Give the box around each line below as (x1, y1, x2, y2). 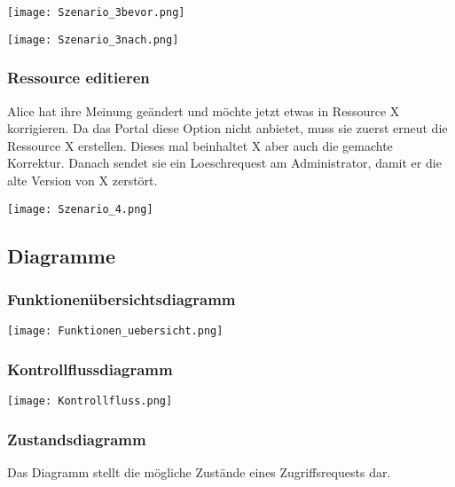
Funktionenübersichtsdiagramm (7, 287, 236, 310)
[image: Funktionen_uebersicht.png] (7, 325, 224, 338)
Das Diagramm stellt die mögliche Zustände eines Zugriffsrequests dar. (7, 462, 391, 481)
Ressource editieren (7, 67, 150, 89)
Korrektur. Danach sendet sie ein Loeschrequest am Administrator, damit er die (7, 153, 442, 172)
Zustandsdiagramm (7, 428, 146, 450)
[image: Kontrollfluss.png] (7, 395, 173, 408)
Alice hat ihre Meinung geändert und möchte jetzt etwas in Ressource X (7, 101, 400, 120)
